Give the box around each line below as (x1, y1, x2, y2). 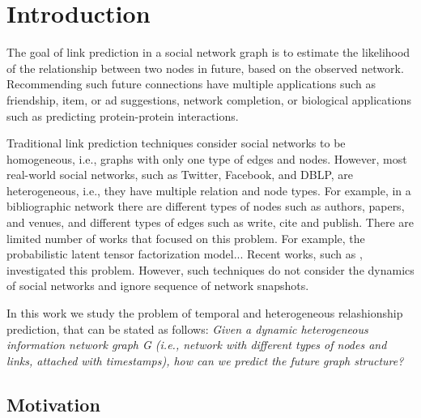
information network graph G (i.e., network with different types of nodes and (6, 336, 387, 353)
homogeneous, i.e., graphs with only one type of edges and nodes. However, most (6, 150, 407, 167)
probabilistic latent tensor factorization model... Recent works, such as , (6, 245, 363, 262)
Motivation (6, 391, 100, 416)
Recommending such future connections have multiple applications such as (6, 75, 376, 92)
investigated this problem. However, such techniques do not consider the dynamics (6, 261, 415, 278)
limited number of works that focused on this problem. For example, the (6, 229, 365, 246)
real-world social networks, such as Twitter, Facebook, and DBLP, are (6, 166, 354, 183)
